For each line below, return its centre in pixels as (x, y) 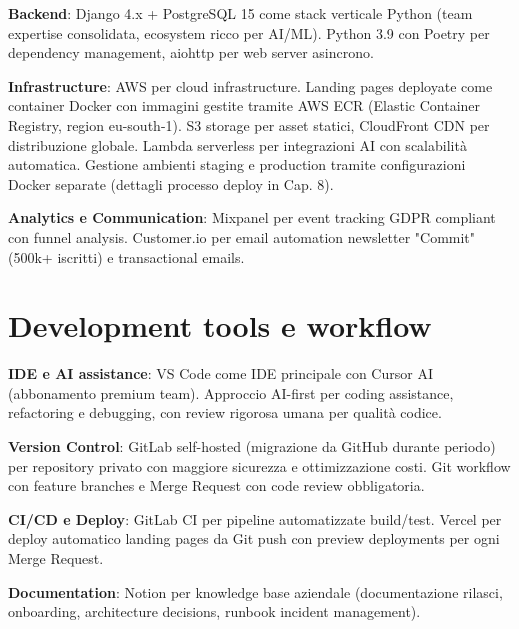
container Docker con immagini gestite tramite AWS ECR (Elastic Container (244, 105)
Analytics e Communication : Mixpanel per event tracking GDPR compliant (252, 217)
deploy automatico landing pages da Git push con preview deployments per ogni (254, 538)
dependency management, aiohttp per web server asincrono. (191, 52)
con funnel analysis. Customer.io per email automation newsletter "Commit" (242, 236)
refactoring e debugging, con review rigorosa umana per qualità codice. (225, 412)
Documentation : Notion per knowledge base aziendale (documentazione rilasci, (255, 591)
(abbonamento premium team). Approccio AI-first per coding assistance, (231, 392)
